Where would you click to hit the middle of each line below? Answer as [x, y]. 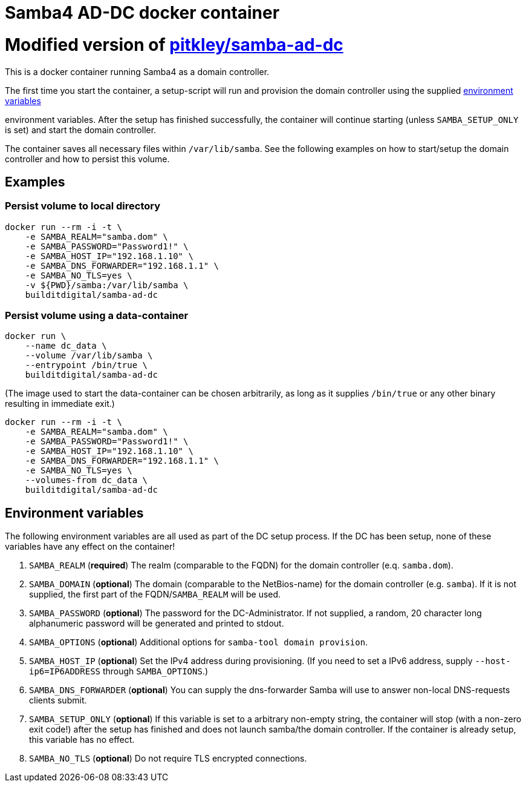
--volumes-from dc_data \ [86, 480]
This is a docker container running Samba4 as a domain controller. [137, 71]
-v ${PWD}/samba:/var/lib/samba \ [107, 285]
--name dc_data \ [66, 346]
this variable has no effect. [82, 740]
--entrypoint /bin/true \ [86, 365]
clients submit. [58, 700]
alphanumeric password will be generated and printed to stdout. [157, 624]
